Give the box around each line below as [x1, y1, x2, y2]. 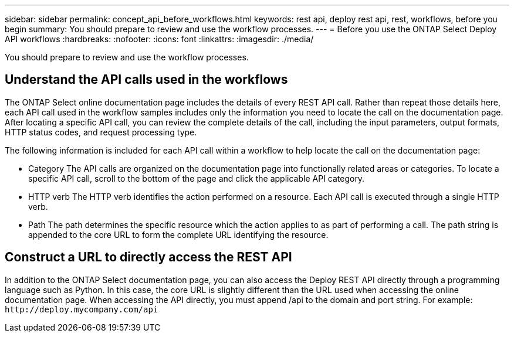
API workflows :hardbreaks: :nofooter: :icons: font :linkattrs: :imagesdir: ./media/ [5, 34, 314, 44]
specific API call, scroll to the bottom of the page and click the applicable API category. [28, 173, 365, 183]
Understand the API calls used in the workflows [5, 72, 288, 87]
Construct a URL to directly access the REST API [5, 250, 292, 265]
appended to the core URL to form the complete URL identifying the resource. [28, 229, 329, 240]
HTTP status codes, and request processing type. [5, 127, 197, 137]
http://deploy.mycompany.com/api [5, 304, 158, 314]
